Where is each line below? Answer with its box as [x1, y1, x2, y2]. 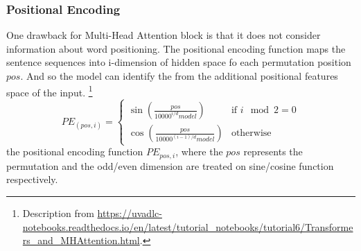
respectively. [6, 172, 58, 187]
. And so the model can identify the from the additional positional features [20, 69, 338, 83]
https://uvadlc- [97, 206, 162, 220]
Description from [22, 206, 94, 220]
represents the [243, 144, 303, 159]
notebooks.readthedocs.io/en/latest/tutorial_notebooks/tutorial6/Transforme [22, 219, 353, 234]
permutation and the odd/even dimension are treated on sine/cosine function [6, 158, 334, 173]
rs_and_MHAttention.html [22, 233, 140, 248]
